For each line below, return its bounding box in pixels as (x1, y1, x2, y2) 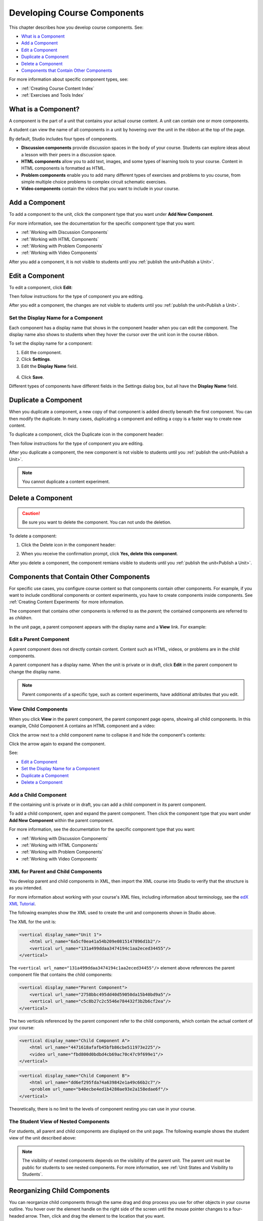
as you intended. (9, 885, 43, 891)
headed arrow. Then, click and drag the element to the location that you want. (9, 1213, 165, 1219)
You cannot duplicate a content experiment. (22, 479, 110, 484)
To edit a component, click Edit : (9, 284, 73, 290)
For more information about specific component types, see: (9, 76, 129, 83)
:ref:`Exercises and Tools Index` (21, 92, 85, 98)
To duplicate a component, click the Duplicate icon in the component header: (9, 431, 164, 437)
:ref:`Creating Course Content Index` (21, 85, 94, 91)
